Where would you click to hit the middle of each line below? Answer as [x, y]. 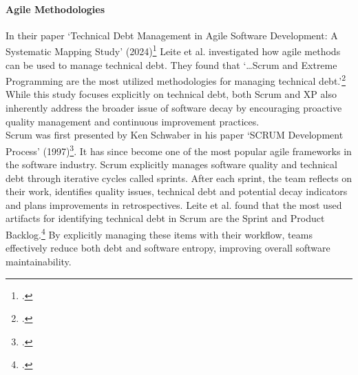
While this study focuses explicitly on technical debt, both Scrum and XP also [171, 94]
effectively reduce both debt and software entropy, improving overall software [168, 248]
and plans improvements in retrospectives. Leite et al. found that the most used [174, 204]
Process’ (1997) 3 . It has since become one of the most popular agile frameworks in [179, 150]
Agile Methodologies [55, 9]
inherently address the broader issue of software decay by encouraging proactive [174, 108]
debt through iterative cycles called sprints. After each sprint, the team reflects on [179, 178]
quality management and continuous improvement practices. [133, 121]
